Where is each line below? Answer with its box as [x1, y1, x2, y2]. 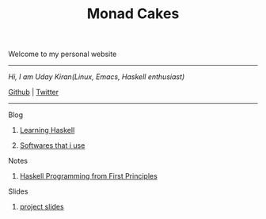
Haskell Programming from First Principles [19, 172, 158, 181]
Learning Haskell [19, 126, 75, 135]
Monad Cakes [86, 5, 180, 23]
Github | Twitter [8, 88, 59, 97]
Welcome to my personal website [8, 49, 117, 59]
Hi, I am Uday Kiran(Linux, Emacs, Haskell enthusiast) [8, 72, 185, 81]
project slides [19, 202, 65, 212]
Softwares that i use [19, 141, 85, 150]
